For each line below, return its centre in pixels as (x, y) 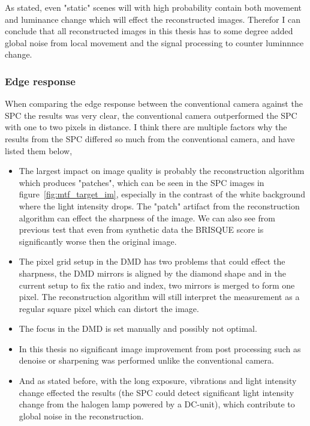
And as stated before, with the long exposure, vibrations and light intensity (158, 381)
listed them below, (39, 150)
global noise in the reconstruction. (81, 415)
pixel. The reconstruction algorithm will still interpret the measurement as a (159, 297)
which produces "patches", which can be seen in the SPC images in (142, 182)
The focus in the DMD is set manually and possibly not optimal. (138, 328)
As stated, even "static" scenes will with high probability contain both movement (154, 7)
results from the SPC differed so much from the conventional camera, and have (150, 138)
